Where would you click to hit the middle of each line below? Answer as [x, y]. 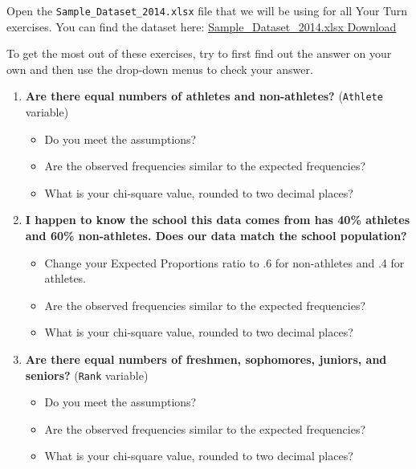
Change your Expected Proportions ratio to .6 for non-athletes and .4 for [224, 262]
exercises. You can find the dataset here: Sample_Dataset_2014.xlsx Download [202, 26]
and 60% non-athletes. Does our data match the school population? [216, 236]
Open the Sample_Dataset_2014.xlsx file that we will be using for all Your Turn [207, 10]
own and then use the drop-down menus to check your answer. [160, 69]
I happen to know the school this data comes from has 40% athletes [218, 220]
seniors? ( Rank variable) [87, 375]
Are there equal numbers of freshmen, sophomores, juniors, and [206, 359]
